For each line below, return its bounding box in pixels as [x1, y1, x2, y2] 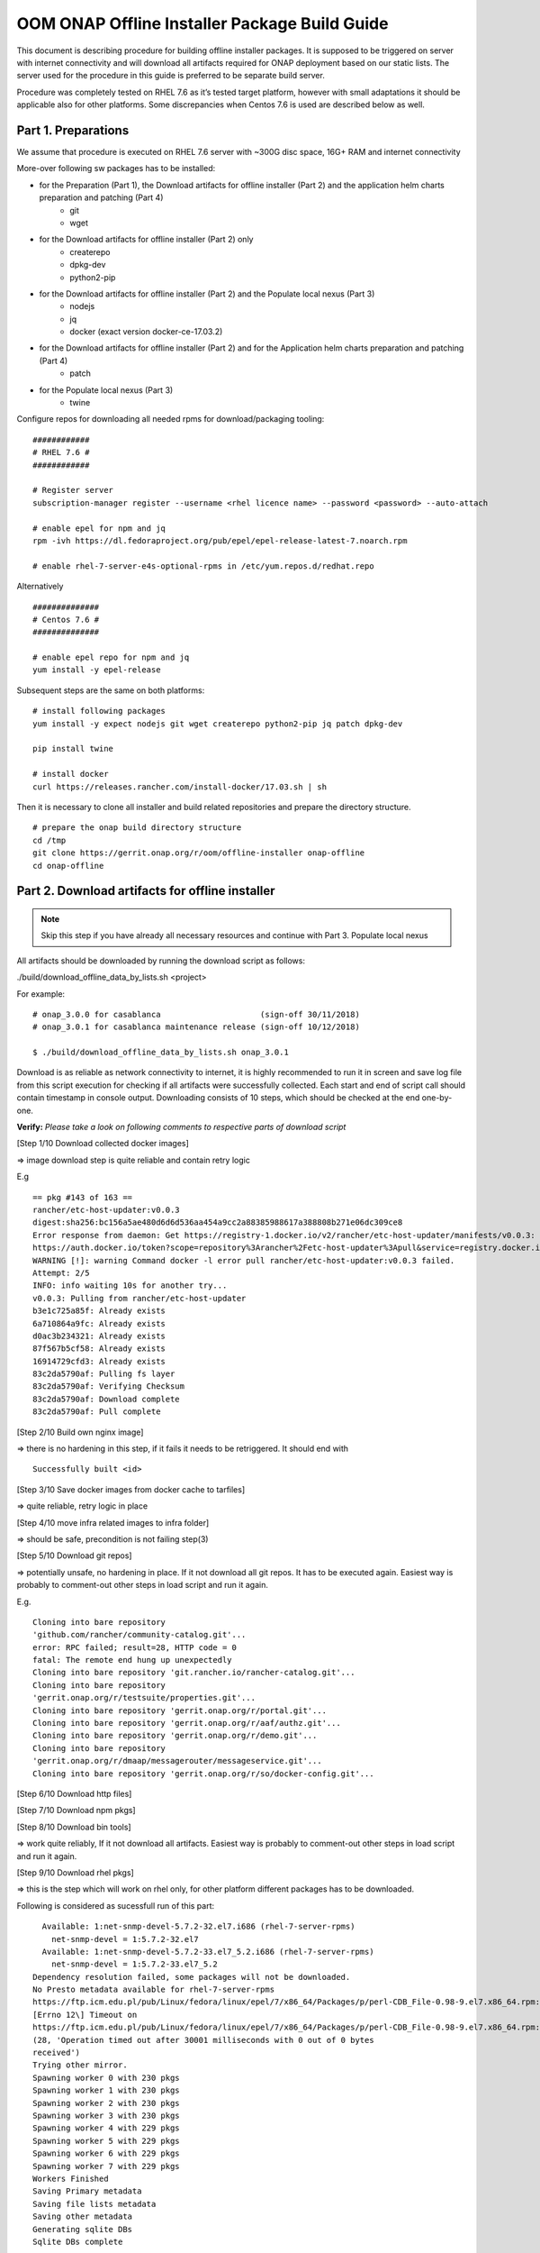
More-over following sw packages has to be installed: [16, 163, 216, 174]
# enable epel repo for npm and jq [32, 652, 190, 662]
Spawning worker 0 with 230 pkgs [32, 2073, 180, 2083]
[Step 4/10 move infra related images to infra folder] [16, 1517, 210, 1528]
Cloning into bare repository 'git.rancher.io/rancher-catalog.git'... [32, 1667, 355, 1678]
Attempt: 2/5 [32, 1267, 90, 1278]
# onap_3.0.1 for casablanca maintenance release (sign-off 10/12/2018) [32, 1022, 360, 1032]
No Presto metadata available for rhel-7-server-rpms [32, 1984, 274, 1995]
